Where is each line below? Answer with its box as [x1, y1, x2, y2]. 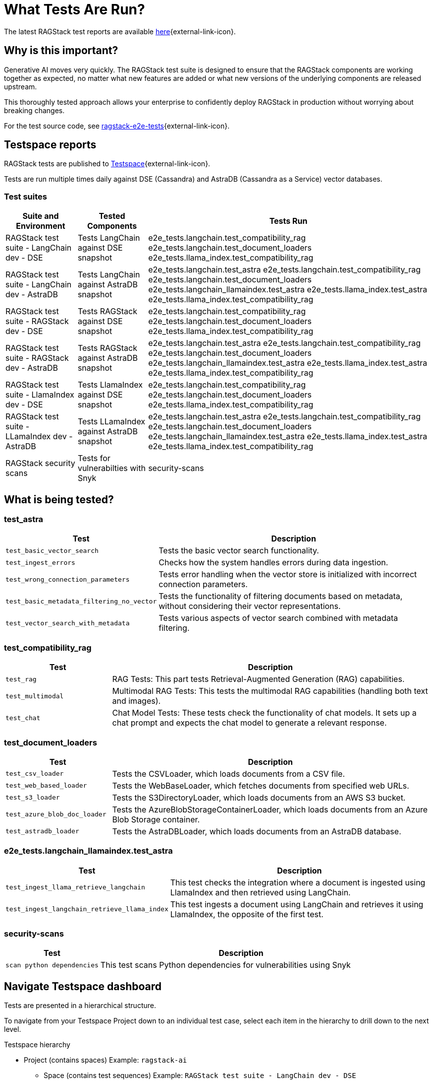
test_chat [5, 714, 41, 722]
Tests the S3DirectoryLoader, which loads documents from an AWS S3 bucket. [112, 792, 406, 803]
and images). [112, 696, 161, 706]
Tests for [77, 453, 110, 464]
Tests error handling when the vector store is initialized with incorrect [159, 569, 417, 580]
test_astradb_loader [5, 827, 79, 835]
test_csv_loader [5, 770, 64, 778]
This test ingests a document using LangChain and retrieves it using [170, 899, 424, 909]
